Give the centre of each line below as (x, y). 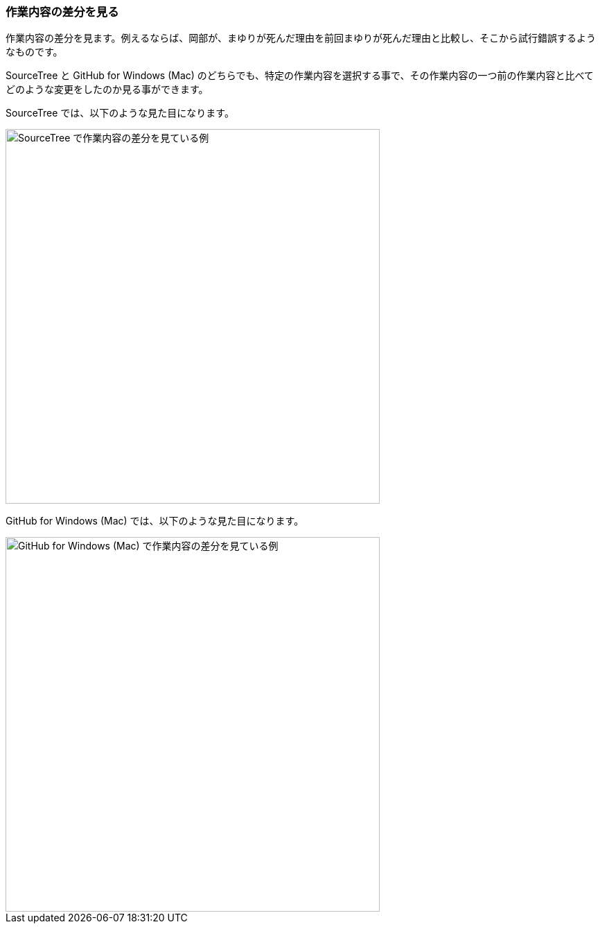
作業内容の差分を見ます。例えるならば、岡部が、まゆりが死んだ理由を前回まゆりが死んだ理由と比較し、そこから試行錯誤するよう (301, 38)
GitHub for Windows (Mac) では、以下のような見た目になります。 (155, 521)
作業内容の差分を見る (62, 12)
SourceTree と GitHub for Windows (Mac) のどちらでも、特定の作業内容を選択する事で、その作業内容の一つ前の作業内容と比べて (300, 76)
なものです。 (34, 52)
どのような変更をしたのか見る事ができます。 (107, 90)
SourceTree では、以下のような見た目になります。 (120, 113)
